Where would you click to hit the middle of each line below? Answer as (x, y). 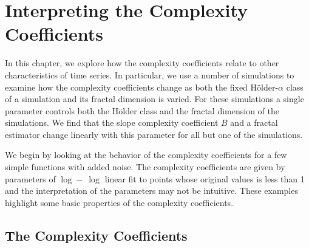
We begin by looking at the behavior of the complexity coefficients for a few (146, 155)
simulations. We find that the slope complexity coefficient (112, 122)
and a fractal (254, 122)
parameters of (30, 178)
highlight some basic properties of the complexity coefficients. (119, 202)
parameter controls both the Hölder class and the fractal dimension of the (142, 110)
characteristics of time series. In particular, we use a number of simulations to (150, 74)
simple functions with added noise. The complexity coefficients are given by (145, 167)
